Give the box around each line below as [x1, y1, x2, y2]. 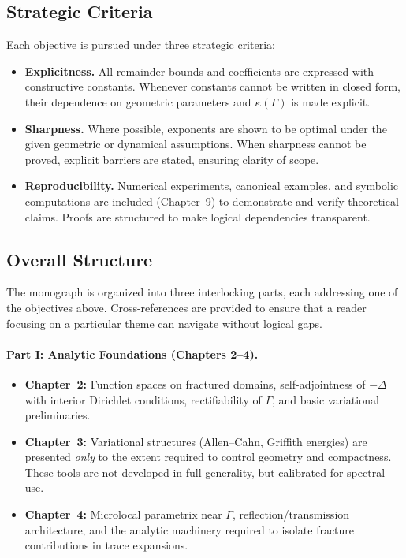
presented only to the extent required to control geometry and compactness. [24, 448, 392, 465]
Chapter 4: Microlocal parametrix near [24, 506, 222, 523]
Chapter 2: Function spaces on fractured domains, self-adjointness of [24, 375, 366, 392]
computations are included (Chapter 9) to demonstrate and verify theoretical [24, 192, 399, 209]
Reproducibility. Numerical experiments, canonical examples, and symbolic [24, 177, 399, 194]
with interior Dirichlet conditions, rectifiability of [24, 391, 262, 407]
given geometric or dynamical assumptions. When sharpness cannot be [24, 136, 367, 152]
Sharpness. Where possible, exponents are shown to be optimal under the [24, 120, 387, 136]
